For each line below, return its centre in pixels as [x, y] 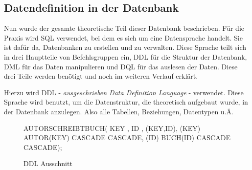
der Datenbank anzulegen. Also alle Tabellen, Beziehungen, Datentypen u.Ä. [119, 111]
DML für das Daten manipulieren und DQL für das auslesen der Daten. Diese [121, 66]
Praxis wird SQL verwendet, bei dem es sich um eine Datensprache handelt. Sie [123, 37]
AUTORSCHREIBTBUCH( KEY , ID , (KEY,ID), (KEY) [112, 128]
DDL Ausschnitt [48, 163]
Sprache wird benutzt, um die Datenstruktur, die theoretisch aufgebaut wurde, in [126, 102]
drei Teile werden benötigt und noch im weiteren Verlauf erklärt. [101, 76]
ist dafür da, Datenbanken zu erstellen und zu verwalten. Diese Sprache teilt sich [125, 47]
